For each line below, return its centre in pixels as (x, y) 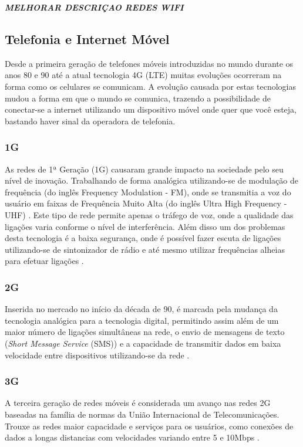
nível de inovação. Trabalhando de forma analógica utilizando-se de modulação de (151, 180)
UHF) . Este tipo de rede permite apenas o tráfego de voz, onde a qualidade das (149, 214)
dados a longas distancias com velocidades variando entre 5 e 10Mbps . (132, 437)
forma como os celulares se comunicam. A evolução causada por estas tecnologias (151, 86)
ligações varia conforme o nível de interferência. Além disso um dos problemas (145, 226)
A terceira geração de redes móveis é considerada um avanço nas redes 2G (138, 403)
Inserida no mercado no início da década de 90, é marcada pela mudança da (141, 309)
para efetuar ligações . (44, 261)
